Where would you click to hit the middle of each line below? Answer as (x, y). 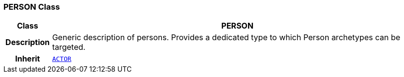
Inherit (27, 59)
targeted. (69, 47)
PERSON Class (32, 7)
